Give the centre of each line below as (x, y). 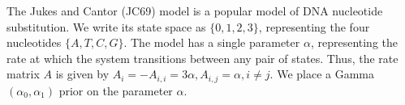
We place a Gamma (325, 74)
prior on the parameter (116, 90)
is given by (82, 74)
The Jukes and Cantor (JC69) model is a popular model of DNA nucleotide (195, 10)
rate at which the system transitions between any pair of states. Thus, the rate (202, 58)
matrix (23, 74)
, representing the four (314, 26)
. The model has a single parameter (212, 42)
